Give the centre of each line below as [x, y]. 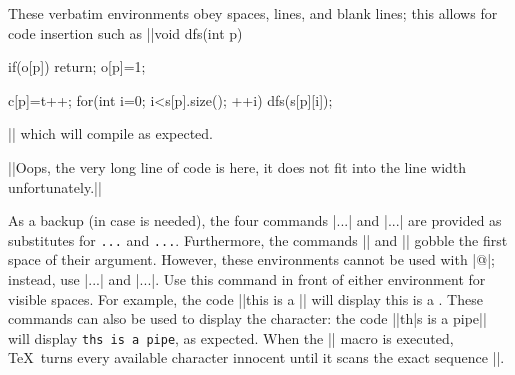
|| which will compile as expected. [111, 133]
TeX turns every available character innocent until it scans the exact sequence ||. [256, 357]
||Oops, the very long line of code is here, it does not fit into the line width [237, 166]
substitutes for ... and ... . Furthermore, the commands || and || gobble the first [258, 239]
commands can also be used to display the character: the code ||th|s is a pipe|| [247, 318]
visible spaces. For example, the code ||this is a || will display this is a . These [245, 298]
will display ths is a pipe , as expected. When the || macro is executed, [231, 337]
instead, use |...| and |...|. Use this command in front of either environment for [247, 279]
